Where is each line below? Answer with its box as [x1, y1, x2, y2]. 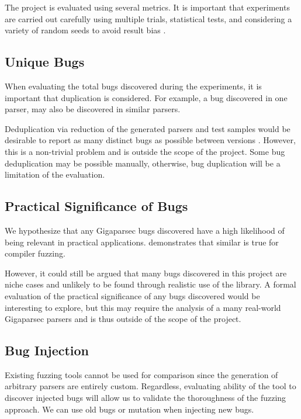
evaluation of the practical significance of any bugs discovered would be [5, 289, 260, 302]
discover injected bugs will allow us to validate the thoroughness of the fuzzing [5, 392, 286, 404]
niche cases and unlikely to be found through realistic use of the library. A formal [5, 278, 296, 290]
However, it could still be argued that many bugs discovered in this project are [5, 266, 287, 279]
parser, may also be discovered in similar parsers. [5, 103, 181, 115]
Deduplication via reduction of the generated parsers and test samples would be [5, 122, 290, 134]
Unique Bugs [5, 53, 85, 71]
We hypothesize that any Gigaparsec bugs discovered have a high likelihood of [5, 224, 285, 236]
